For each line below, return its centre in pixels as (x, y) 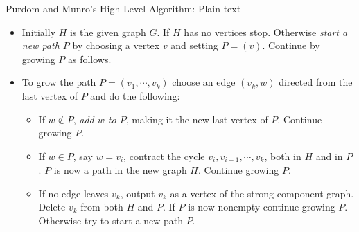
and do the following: (135, 95)
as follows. (90, 59)
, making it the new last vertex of (197, 119)
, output (138, 193)
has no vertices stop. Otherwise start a (266, 32)
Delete (52, 207)
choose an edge (204, 82)
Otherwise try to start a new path (111, 220)
